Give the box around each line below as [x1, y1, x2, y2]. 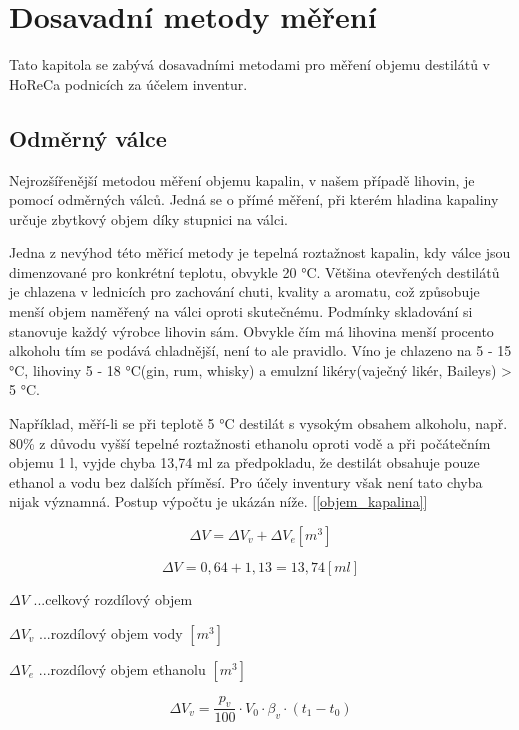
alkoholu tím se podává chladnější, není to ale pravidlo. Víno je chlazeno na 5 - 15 [9, 340, 512, 361]
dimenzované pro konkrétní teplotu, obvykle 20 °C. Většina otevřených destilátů [9, 261, 500, 282]
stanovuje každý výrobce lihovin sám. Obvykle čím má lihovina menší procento [9, 320, 494, 341]
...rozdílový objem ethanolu [38, 658, 206, 679]
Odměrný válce [9, 122, 167, 153]
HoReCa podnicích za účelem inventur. [9, 73, 248, 94]
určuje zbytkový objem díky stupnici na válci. [9, 208, 288, 229]
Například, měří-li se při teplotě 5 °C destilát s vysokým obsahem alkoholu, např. [9, 413, 508, 434]
